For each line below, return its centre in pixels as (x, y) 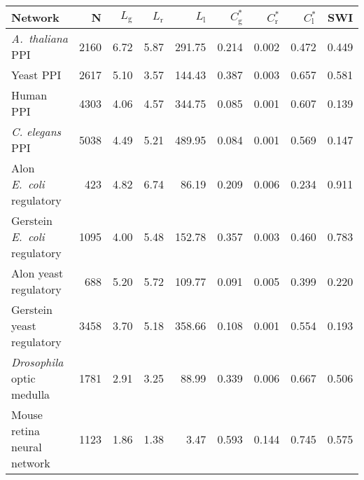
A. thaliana (40, 38)
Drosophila (37, 362)
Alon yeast (37, 273)
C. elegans (36, 131)
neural (27, 447)
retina (26, 431)
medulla (31, 394)
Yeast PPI (36, 75)
